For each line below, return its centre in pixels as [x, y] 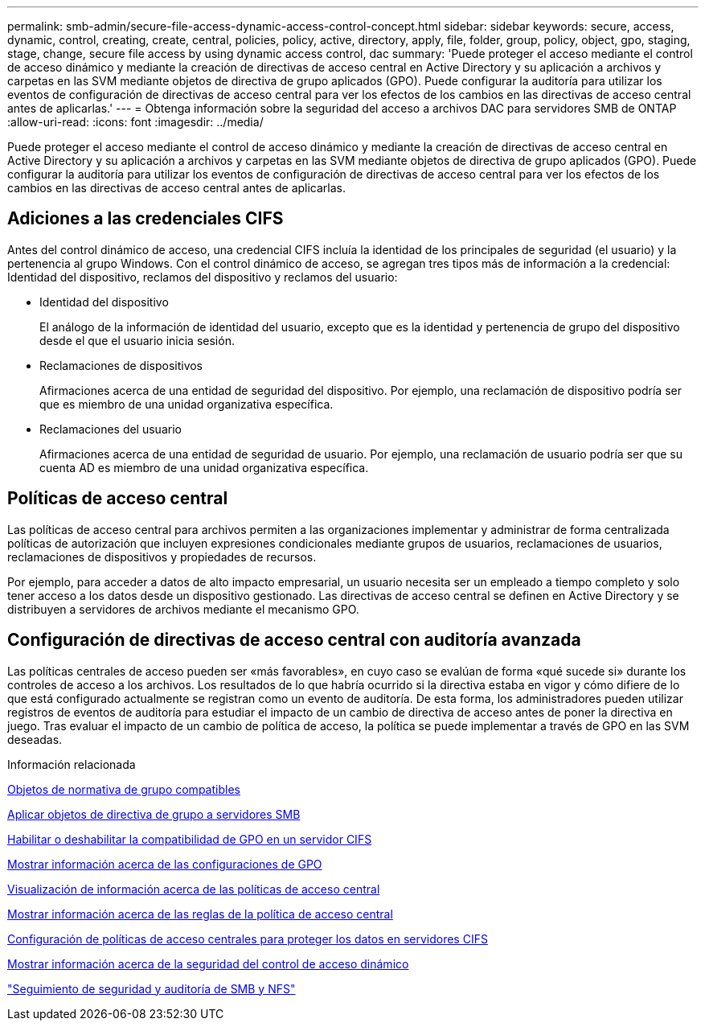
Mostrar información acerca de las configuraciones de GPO [165, 864]
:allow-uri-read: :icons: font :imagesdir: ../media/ [135, 122]
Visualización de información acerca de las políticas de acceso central [194, 889]
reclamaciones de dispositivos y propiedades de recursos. [162, 557]
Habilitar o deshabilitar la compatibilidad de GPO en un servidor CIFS [190, 839]
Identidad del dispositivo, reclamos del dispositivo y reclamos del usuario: [203, 277]
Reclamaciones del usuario [111, 429]
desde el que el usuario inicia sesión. [137, 340]
